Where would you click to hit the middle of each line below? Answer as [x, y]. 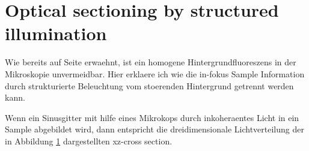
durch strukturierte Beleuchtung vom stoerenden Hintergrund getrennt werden [149, 85]
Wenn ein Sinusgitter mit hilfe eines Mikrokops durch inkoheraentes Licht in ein [152, 117]
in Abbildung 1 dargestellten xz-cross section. [89, 141]
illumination [56, 33]
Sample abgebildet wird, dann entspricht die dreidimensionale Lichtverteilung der [154, 129]
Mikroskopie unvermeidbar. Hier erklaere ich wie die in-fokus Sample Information [155, 73]
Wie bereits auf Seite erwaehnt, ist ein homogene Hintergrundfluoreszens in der [151, 62]
